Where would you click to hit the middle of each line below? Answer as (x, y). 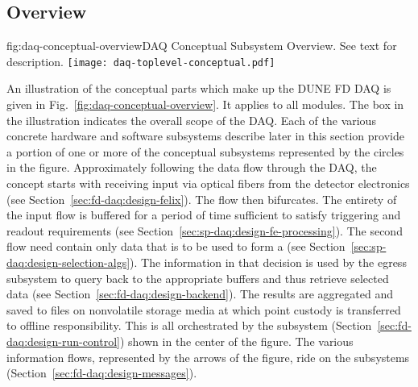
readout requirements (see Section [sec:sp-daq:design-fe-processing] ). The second (205, 230)
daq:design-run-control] (63, 341)
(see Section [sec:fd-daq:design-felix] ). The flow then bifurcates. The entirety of (202, 199)
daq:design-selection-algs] (68, 262)
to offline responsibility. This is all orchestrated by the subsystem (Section (189, 325)
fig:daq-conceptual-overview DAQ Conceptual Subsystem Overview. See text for (202, 46)
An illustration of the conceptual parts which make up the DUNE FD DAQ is (199, 88)
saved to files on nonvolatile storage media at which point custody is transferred (204, 309)
